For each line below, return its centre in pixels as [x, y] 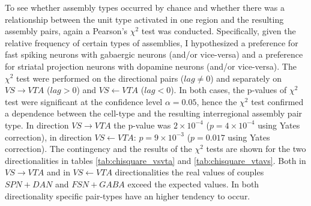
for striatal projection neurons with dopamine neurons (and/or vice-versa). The [151, 66]
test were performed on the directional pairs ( [100, 78]
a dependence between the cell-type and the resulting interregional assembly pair [154, 113]
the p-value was [142, 125]
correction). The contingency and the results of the [98, 149]
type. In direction [37, 125]
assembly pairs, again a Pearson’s [66, 31]
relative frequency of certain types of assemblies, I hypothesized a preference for [152, 42]
